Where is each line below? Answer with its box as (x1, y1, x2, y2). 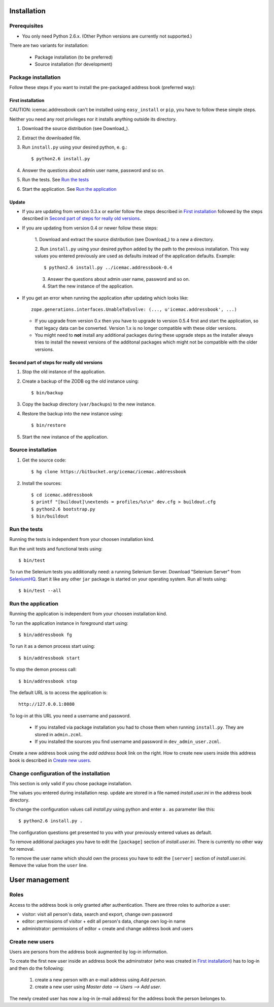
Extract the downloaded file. (22, 135, 81, 141)
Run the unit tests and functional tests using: (9, 545, 102, 552)
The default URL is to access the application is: (9, 689, 108, 696)
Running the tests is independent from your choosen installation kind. (9, 536, 155, 542)
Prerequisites (9, 22, 43, 30)
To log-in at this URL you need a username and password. (9, 712, 131, 718)
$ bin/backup (31, 390, 63, 396)
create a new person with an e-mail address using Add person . (35, 977, 166, 983)
